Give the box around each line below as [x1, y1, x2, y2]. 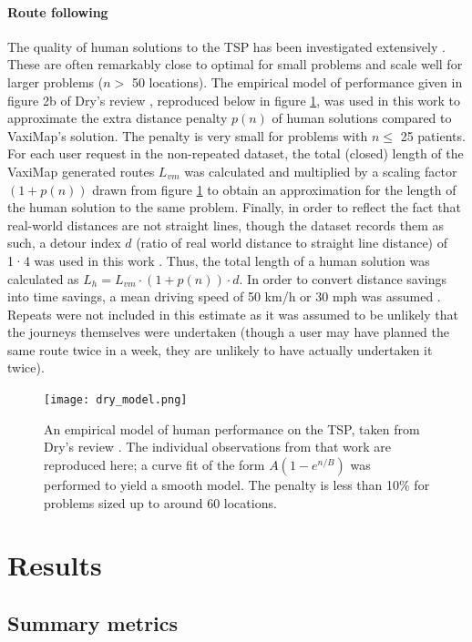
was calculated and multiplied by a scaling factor [184, 161, 457, 180]
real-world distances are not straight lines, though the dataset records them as [7, 215, 445, 234]
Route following [7, 2, 108, 21]
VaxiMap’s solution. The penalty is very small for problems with [7, 126, 368, 145]
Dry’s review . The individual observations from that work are [44, 437, 392, 456]
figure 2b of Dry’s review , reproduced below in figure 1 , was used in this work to [7, 90, 461, 109]
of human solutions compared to [272, 108, 452, 127]
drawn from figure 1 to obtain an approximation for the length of [92, 179, 457, 199]
